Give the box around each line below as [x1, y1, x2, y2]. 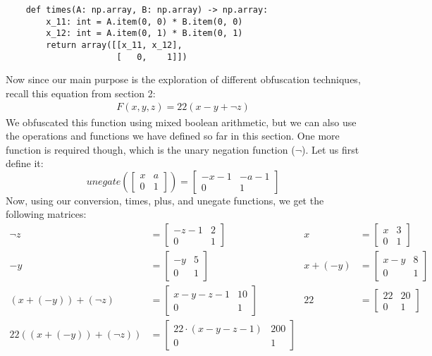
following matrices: [6, 207, 87, 221]
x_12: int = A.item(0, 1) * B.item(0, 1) [46, 28, 243, 39]
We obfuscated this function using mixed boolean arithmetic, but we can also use [6, 114, 357, 129]
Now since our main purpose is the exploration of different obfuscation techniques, [6, 72, 361, 87]
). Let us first [301, 142, 359, 156]
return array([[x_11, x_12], [46, 39, 183, 50]
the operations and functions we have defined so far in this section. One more [6, 128, 340, 143]
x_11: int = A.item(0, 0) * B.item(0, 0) [46, 16, 243, 27]
